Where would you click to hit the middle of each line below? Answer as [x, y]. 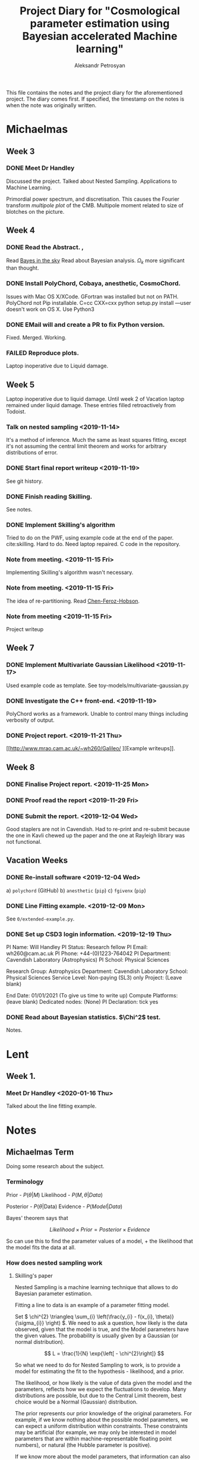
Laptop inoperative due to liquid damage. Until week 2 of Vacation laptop [95, 399]
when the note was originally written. [51, 105]
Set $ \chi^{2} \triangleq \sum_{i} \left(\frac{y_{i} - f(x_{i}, [84, 1317]
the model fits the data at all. [41, 1247]
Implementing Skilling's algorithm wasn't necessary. [70, 572]
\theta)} [165, 1317]
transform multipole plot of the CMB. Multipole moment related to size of [95, 205]
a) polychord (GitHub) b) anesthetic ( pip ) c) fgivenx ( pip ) [76, 890]
